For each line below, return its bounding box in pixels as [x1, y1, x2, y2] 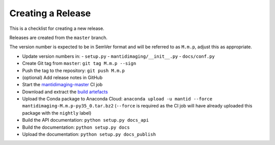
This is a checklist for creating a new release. [9, 25, 104, 31]
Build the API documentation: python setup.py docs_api [22, 117, 149, 123]
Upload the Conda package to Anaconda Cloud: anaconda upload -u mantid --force [22, 96, 212, 102]
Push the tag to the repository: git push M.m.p [22, 67, 125, 74]
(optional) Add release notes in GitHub [22, 74, 103, 81]
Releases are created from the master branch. [9, 34, 108, 41]
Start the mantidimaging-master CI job [22, 82, 103, 88]
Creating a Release [9, 8, 91, 19]
